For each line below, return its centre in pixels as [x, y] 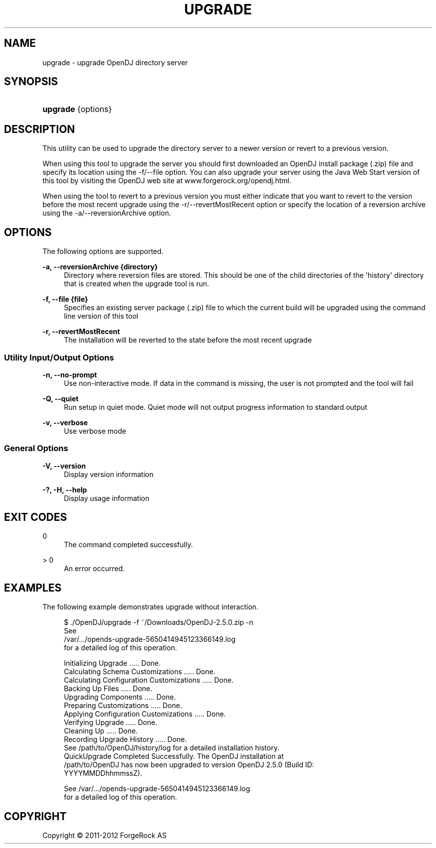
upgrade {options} [77, 109]
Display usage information [107, 498]
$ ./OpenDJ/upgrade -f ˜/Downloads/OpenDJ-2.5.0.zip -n [159, 622]
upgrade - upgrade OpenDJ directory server [115, 62]
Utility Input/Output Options [59, 357]
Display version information [109, 474]
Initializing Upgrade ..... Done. [112, 663]
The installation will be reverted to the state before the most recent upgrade [188, 340]
